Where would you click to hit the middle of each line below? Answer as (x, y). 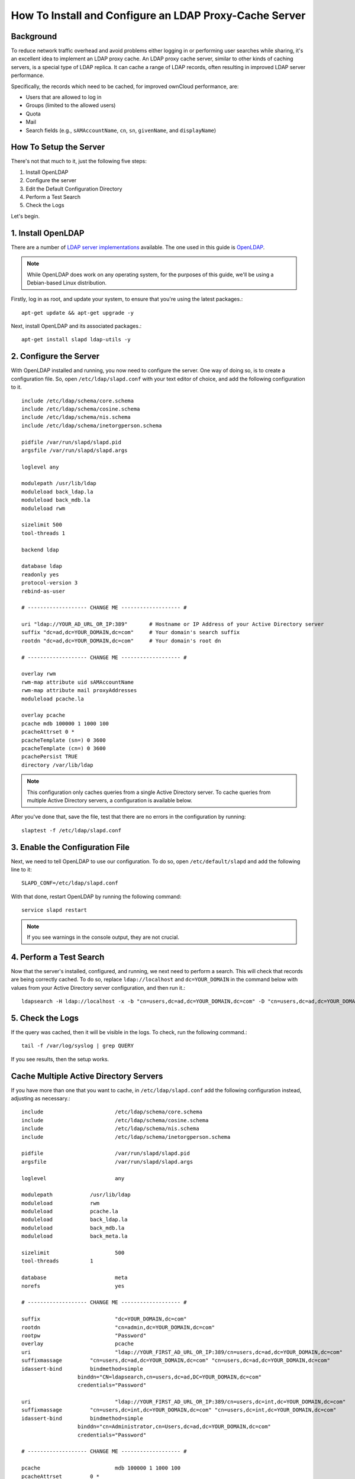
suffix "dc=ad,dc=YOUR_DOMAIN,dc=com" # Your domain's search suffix (131, 632)
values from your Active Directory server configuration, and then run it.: (98, 987)
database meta (75, 1278)
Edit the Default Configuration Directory (74, 189)
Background (34, 36)
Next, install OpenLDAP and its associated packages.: (76, 326)
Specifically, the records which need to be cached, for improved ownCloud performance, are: (125, 86)
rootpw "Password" (84, 1335)
